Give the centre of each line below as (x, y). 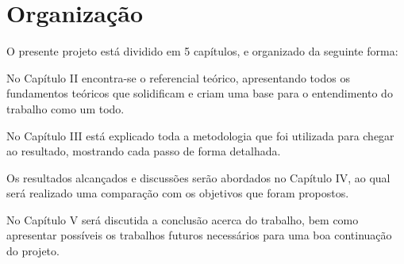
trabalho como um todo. (65, 108)
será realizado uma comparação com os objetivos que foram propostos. (178, 193)
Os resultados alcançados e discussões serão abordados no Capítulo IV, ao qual (198, 177)
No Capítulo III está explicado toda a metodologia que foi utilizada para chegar (200, 135)
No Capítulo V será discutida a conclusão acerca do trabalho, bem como (183, 219)
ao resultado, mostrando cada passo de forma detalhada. (144, 151)
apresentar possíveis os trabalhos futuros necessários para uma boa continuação (199, 235)
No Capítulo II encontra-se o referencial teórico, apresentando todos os (178, 77)
